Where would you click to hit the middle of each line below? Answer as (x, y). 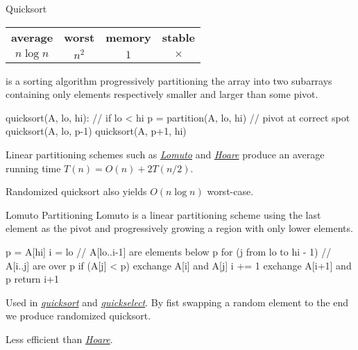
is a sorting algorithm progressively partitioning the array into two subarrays (169, 80)
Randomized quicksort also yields (76, 191)
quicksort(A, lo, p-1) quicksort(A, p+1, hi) (96, 131)
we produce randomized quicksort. (78, 316)
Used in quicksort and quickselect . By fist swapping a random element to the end (177, 302)
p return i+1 (33, 279)
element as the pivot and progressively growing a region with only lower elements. (179, 228)
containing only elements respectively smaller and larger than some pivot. (162, 94)
